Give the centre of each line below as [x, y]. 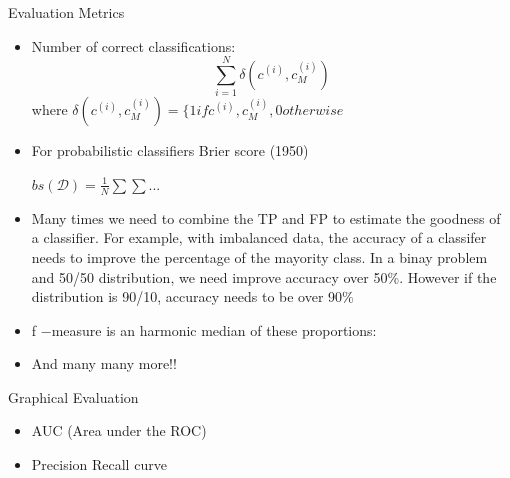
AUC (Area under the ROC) [119, 430]
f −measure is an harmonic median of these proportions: [204, 329]
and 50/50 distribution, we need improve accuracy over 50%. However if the [264, 276]
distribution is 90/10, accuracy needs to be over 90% [192, 296]
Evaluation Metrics [66, 12]
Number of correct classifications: [133, 45]
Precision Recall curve [99, 464]
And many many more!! [104, 363]
